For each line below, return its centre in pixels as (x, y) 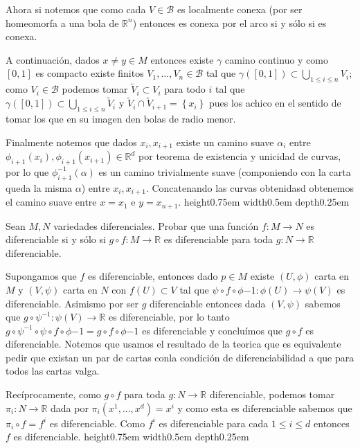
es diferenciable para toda (218, 239)
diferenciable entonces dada (208, 303)
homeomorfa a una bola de (62, 23)
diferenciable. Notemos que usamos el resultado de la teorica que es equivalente (173, 344)
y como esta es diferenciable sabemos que (265, 407)
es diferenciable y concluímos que (212, 330)
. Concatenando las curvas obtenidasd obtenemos (250, 187)
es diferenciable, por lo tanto (169, 317)
